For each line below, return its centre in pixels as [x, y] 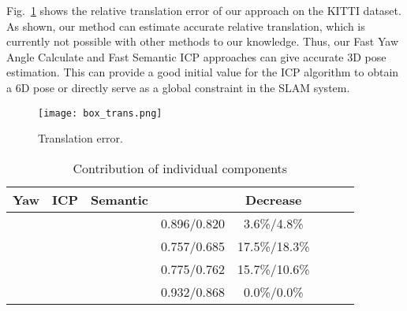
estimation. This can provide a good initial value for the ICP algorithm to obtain [203, 72]
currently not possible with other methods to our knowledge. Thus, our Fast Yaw [203, 41]
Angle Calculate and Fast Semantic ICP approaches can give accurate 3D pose [196, 56]
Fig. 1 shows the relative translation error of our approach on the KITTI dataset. [204, 10]
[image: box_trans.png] [100, 113]
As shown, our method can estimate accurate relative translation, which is [186, 26]
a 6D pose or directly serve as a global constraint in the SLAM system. [178, 87]
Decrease [274, 199]
